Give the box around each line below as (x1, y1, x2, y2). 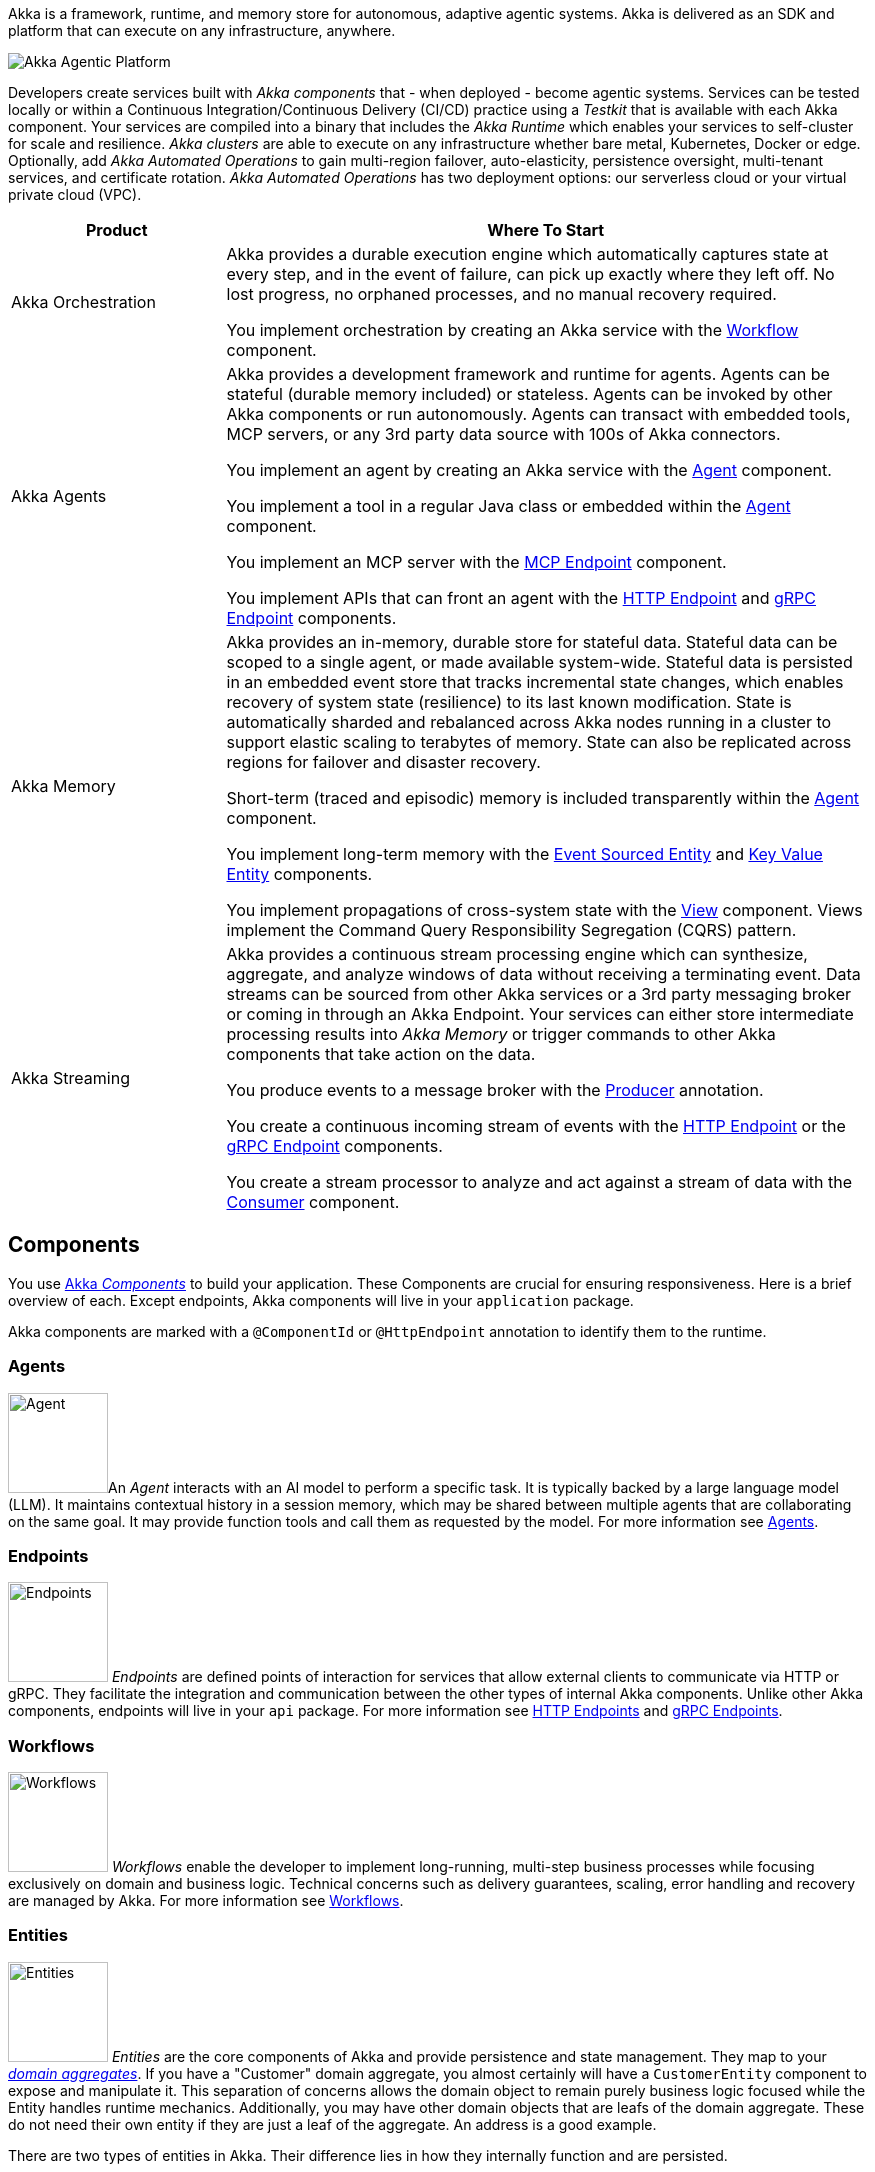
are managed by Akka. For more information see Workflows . (8, 1892, 404, 1910)
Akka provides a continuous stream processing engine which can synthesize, (226, 944, 808, 964)
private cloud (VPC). (8, 186, 142, 203)
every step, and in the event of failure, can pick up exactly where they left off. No (226, 264, 835, 284)
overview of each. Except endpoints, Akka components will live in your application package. (8, 1291, 634, 1309)
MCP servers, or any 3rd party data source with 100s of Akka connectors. (226, 424, 781, 444)
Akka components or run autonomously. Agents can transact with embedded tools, (226, 404, 851, 424)
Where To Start (487, 220, 605, 240)
